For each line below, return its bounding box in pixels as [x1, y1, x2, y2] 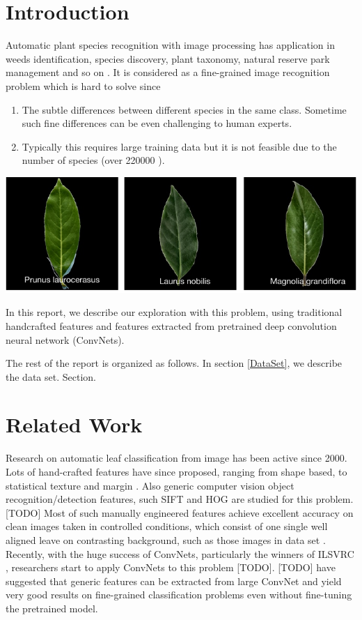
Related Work [6, 410, 143, 439]
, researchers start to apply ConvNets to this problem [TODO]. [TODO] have [6, 560, 336, 575]
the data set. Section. [6, 369, 96, 384]
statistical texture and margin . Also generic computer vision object [6, 478, 294, 492]
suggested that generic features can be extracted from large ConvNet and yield [6, 573, 342, 588]
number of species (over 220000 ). [22, 153, 165, 167]
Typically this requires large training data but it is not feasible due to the [22, 139, 337, 153]
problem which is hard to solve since [6, 78, 161, 93]
